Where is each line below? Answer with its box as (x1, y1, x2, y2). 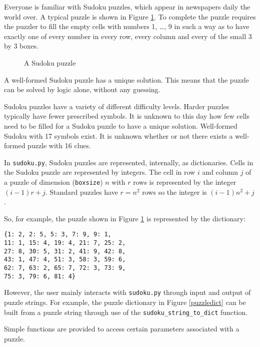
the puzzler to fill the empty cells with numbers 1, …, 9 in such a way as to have (4, 21, 249, 32)
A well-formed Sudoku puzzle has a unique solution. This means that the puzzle (4, 74, 249, 85)
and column (202, 167, 238, 177)
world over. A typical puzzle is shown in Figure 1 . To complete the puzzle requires (4, 11, 256, 22)
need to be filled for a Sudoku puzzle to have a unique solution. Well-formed (4, 120, 237, 131)
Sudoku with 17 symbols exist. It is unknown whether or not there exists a (4, 130, 233, 141)
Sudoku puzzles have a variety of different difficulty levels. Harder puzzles (4, 101, 229, 111)
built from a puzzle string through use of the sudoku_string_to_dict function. (4, 306, 248, 317)
